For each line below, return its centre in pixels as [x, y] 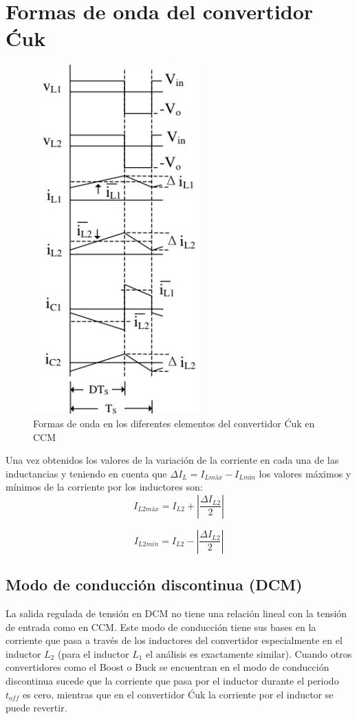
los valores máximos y [305, 473]
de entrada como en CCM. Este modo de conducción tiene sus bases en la [161, 626]
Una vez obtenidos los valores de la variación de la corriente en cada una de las [172, 460]
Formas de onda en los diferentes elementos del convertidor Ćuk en [174, 423]
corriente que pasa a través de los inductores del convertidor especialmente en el [174, 640]
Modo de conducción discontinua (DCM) [154, 584]
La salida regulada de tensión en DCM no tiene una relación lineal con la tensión [176, 613]
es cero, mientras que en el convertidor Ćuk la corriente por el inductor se [178, 694]
